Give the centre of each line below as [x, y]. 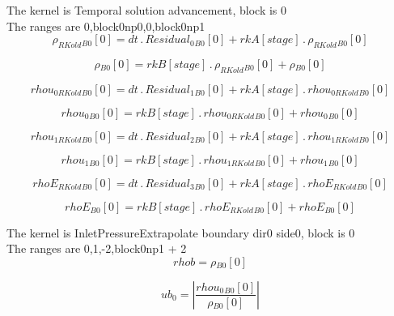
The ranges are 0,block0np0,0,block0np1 [106, 26]
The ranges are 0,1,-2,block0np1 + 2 [97, 248]
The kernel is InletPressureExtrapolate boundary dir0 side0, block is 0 [181, 232]
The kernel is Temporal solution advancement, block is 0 [147, 10]
